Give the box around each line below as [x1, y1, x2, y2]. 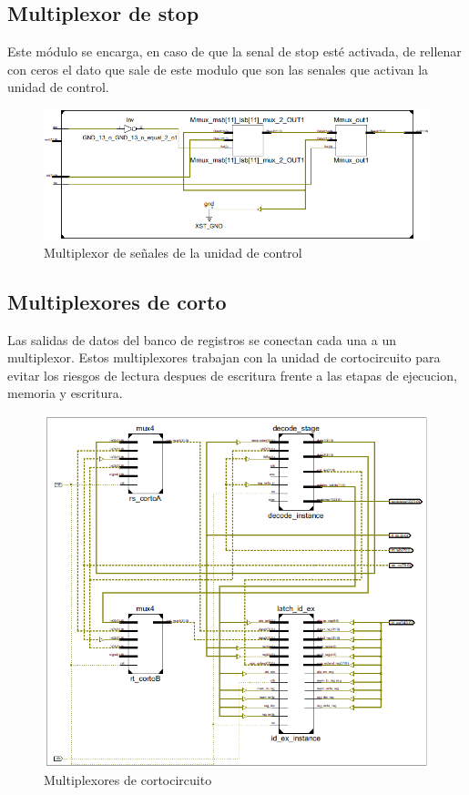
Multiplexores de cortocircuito [44, 770, 212, 790]
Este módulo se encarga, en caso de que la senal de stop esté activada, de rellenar [7, 42, 462, 61]
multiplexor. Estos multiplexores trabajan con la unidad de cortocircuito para [7, 348, 441, 367]
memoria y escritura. [7, 383, 123, 403]
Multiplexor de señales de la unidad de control [44, 242, 302, 261]
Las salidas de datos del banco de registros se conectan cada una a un [7, 330, 396, 349]
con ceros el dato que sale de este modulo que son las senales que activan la [7, 59, 429, 78]
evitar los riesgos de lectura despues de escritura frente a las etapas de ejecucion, [7, 365, 457, 384]
